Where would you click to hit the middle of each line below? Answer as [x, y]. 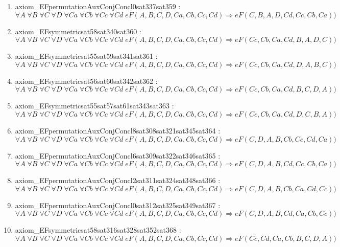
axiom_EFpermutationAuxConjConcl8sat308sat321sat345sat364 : [118, 130]
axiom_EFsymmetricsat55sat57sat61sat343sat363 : [94, 106]
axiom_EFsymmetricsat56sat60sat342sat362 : [86, 81]
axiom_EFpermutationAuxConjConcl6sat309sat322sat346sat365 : [118, 155]
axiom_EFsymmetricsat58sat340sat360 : [78, 31]
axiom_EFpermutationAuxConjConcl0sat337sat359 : [98, 6]
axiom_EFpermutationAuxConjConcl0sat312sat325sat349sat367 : [118, 205]
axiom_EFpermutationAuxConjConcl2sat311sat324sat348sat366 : [118, 180]
